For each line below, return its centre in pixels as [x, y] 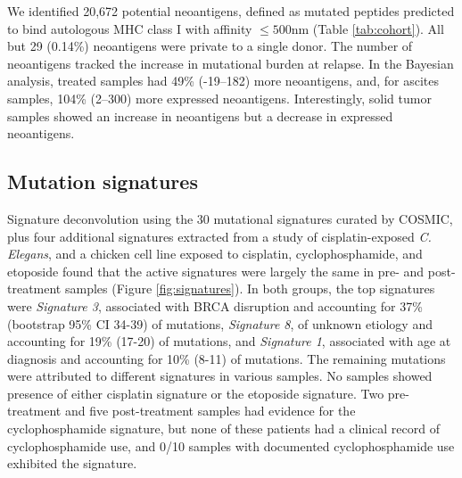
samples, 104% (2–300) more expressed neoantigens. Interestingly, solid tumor [219, 98]
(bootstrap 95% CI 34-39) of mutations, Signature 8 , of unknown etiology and [220, 323]
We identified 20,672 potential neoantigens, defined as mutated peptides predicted [231, 11]
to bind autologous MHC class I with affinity [130, 28]
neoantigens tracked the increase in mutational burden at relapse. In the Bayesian [231, 63]
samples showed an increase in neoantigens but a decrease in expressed [200, 115]
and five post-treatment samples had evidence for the [210, 411]
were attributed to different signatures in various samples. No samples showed [220, 376]
